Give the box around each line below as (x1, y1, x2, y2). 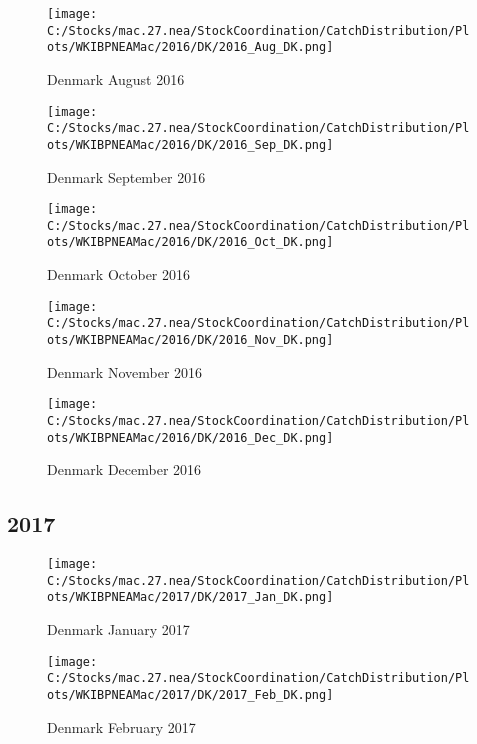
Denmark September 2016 (47, 166, 206, 187)
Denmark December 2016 (47, 459, 202, 480)
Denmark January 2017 (47, 618, 190, 639)
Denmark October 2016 (47, 264, 190, 285)
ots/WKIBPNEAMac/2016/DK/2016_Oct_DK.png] (47, 235, 334, 250)
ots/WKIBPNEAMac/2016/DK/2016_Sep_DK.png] (47, 137, 334, 152)
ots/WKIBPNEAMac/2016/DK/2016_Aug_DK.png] (47, 40, 334, 55)
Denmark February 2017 (47, 716, 196, 737)
